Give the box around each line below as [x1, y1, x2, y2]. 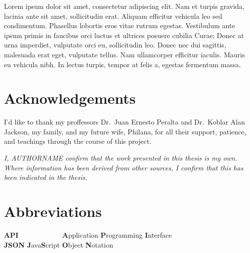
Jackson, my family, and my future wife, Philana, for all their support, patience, [4, 126, 247, 136]
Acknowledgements [4, 88, 136, 108]
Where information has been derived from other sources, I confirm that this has [4, 162, 244, 172]
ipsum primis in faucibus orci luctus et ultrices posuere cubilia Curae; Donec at [4, 30, 244, 40]
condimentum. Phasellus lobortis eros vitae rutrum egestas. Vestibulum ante [4, 20, 235, 31]
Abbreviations [4, 201, 102, 221]
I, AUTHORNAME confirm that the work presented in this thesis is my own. [4, 153, 238, 163]
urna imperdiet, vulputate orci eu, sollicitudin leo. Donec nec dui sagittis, [4, 40, 226, 50]
